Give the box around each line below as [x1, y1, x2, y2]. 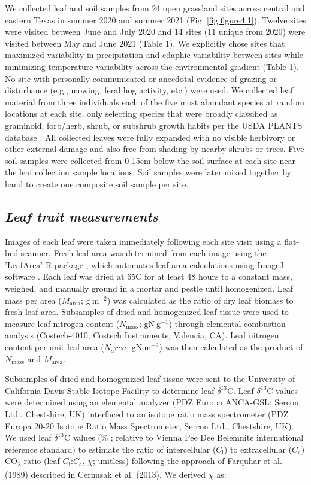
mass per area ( [5, 293, 62, 306]
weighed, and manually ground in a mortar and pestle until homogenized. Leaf [5, 282, 294, 295]
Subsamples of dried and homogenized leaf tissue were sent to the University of [5, 372, 295, 385]
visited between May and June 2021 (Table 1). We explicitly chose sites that [5, 37, 285, 49]
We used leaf [5, 431, 52, 444]
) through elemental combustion [168, 317, 286, 329]
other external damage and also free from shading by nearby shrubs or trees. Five [5, 143, 304, 155]
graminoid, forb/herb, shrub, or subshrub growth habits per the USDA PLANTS [5, 119, 303, 131]
